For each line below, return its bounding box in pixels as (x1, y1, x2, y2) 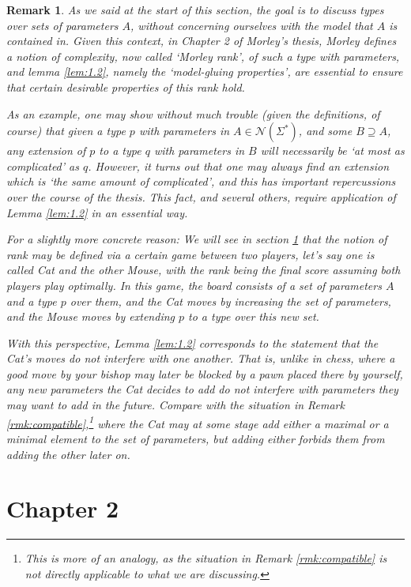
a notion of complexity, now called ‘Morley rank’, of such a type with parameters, (6, 47, 400, 64)
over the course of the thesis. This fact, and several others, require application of (6, 188, 396, 205)
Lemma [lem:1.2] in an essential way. (6, 204, 188, 220)
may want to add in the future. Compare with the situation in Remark (6, 397, 345, 413)
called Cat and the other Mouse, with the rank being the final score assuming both (6, 262, 401, 278)
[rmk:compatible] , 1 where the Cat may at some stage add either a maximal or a (6, 412, 389, 431)
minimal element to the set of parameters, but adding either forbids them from (6, 430, 385, 446)
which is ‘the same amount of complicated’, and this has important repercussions (6, 173, 396, 190)
